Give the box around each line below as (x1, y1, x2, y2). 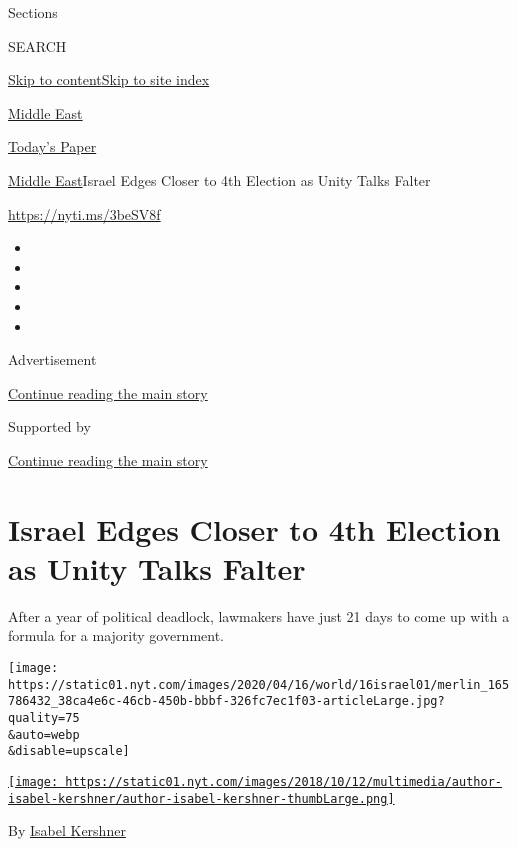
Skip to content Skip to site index (8, 69, 210, 90)
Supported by (8, 416, 91, 437)
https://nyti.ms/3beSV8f (8, 203, 161, 224)
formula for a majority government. (8, 625, 225, 646)
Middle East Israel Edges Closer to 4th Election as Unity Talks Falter (8, 169, 431, 190)
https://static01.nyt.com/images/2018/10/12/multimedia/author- (65, 774, 502, 789)
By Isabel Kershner (8, 820, 126, 841)
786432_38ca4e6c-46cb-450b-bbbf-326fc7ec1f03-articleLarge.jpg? (8, 694, 445, 709)
